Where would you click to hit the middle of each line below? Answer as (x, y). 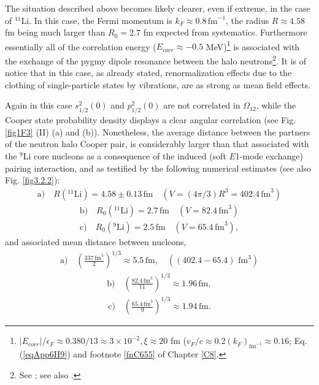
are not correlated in (202, 105)
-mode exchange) (271, 156)
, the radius (248, 20)
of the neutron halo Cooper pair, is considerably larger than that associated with (157, 144)
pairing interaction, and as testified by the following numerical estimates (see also (158, 168)
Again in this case (39, 105)
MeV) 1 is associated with (253, 45)
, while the (276, 105)
